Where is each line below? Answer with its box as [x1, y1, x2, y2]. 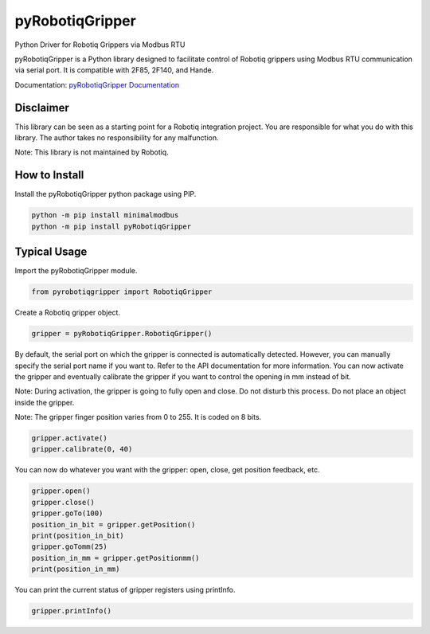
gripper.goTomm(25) [31, 542, 107, 551]
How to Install [14, 168, 84, 182]
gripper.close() [31, 498, 96, 507]
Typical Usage [14, 245, 88, 259]
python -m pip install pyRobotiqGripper [31, 221, 191, 231]
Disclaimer [14, 100, 69, 115]
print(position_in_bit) [31, 530, 125, 540]
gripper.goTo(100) [31, 509, 104, 518]
